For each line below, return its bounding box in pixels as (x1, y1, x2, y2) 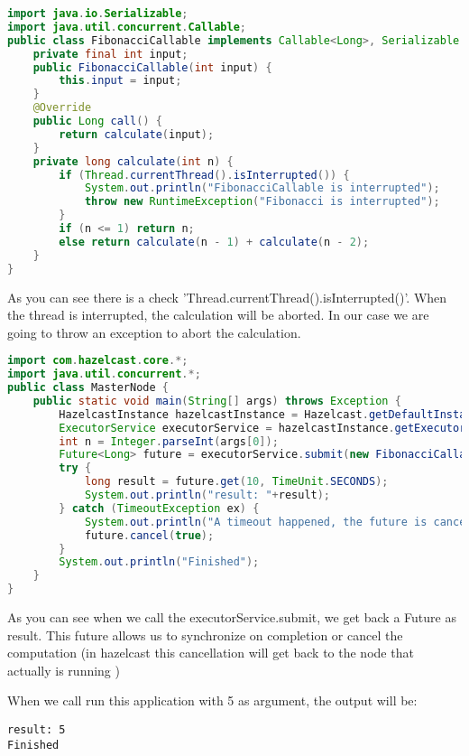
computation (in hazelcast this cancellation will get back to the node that (7, 643, 414, 662)
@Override (32, 101, 92, 115)
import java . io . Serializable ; (7, 7, 189, 20)
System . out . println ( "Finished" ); (59, 555, 260, 569)
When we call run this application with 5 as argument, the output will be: (7, 691, 418, 710)
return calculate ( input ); (59, 127, 215, 141)
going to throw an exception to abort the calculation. (7, 322, 301, 341)
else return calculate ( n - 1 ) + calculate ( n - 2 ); (59, 235, 370, 248)
